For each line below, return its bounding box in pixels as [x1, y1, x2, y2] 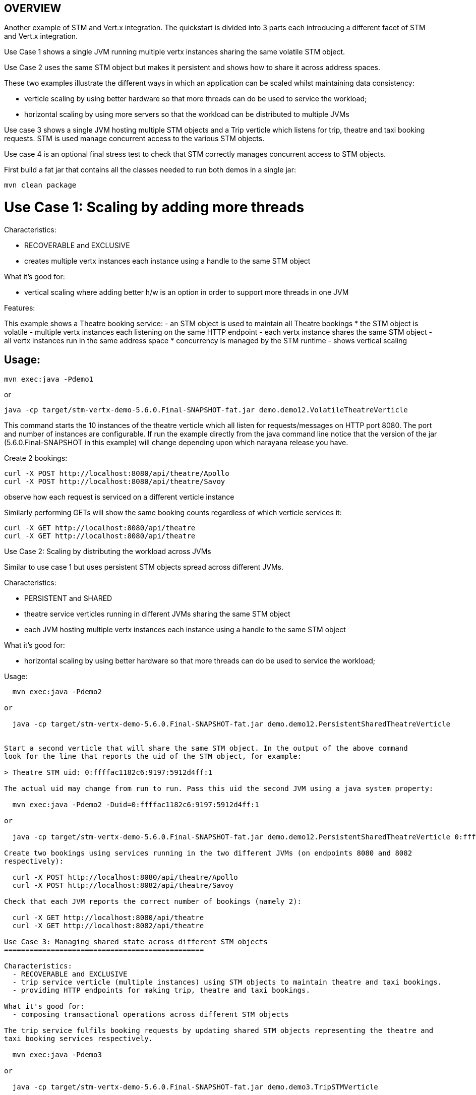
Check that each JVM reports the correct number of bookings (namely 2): [4, 897, 302, 905]
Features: [4, 303, 35, 312]
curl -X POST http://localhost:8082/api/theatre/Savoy [12, 881, 234, 889]
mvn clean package [4, 181, 77, 190]
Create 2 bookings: [4, 453, 68, 462]
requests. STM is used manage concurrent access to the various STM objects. [4, 134, 265, 143]
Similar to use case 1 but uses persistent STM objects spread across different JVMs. [4, 562, 283, 571]
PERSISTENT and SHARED [24, 593, 112, 602]
